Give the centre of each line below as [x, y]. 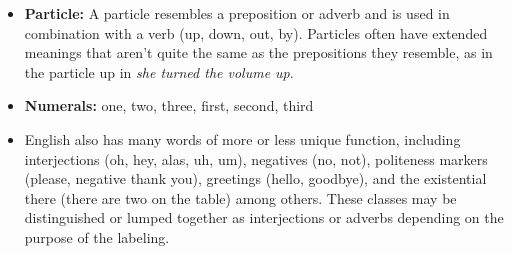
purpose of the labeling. [97, 236]
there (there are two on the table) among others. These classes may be [240, 197]
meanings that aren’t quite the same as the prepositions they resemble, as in [258, 52]
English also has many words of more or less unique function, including [242, 138]
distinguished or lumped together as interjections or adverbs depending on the [264, 217]
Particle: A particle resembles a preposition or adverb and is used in [237, 13]
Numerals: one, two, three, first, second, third [169, 105]
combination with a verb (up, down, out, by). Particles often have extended [256, 32]
